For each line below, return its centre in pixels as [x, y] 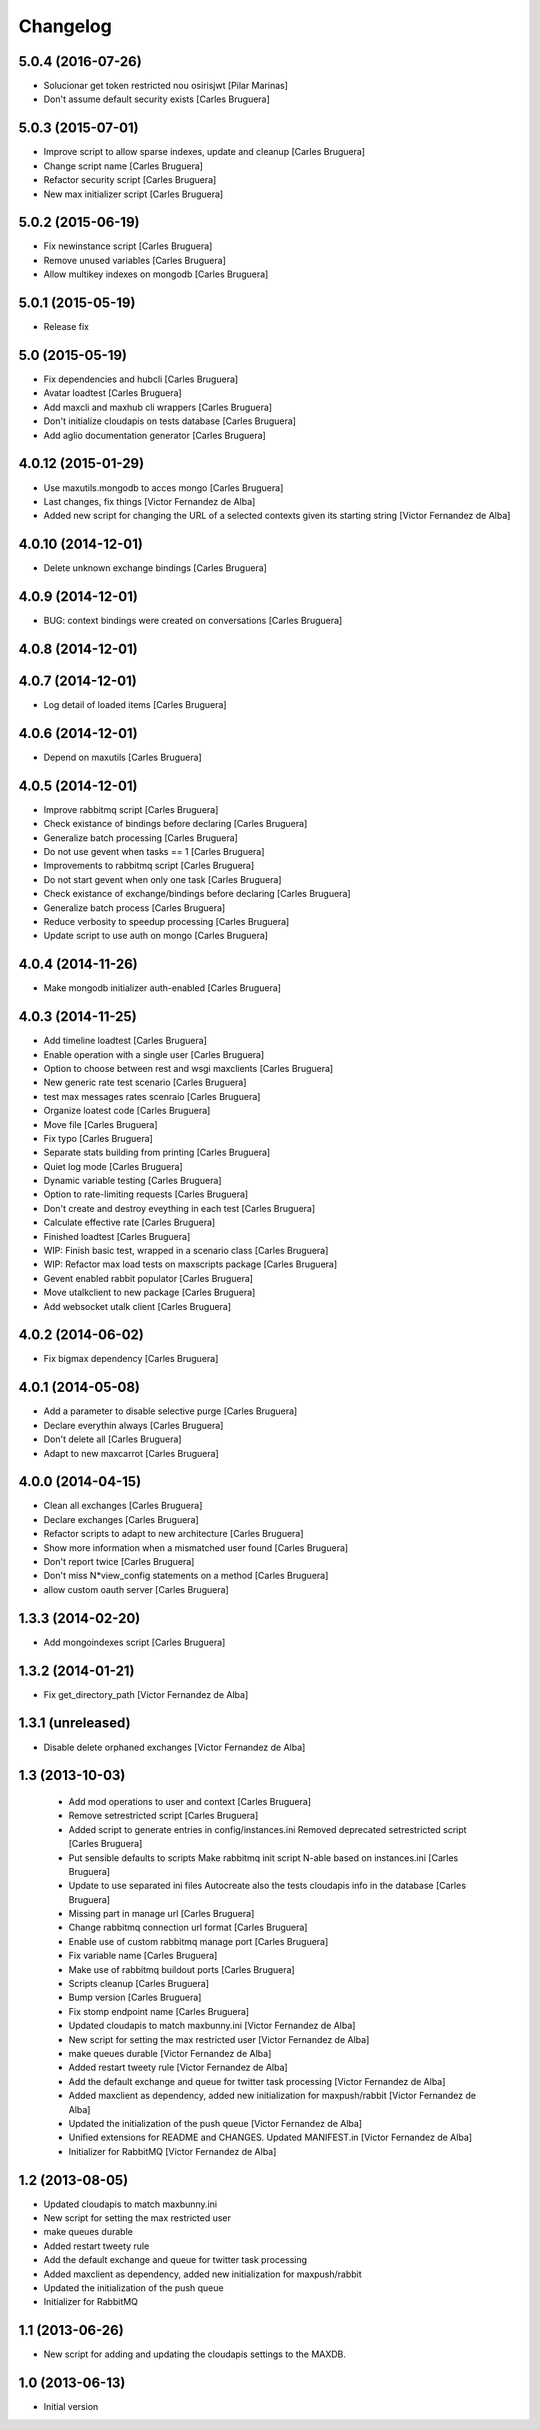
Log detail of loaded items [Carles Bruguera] [135, 705]
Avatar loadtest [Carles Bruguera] [112, 393]
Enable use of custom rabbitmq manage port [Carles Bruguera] [198, 1941]
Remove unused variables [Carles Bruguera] [135, 260]
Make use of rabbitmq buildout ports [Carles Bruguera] [181, 1969]
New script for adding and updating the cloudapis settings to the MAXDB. [195, 2354]
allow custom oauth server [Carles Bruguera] [136, 1589]
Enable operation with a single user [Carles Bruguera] [154, 1054]
